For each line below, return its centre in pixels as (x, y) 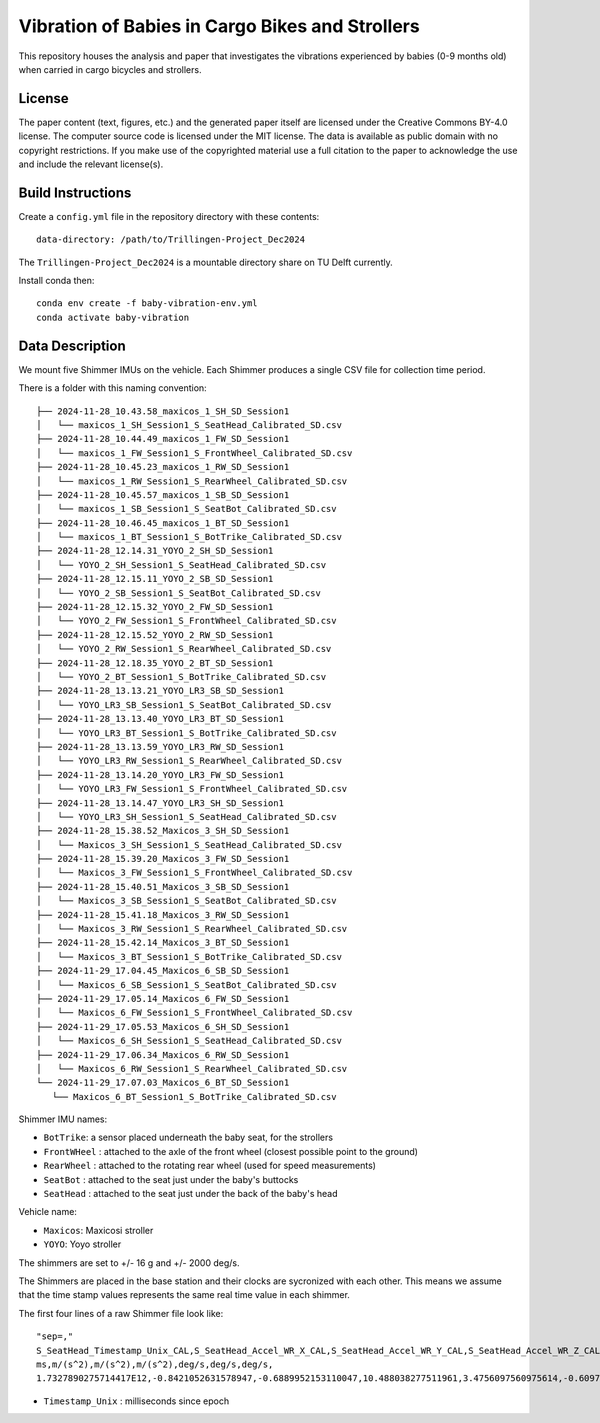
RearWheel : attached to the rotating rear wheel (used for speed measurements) (210, 1166)
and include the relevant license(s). (91, 164)
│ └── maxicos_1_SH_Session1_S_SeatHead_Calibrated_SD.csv (189, 424)
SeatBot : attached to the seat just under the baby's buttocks (171, 1179)
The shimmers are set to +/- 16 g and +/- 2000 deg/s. (129, 1262)
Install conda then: (56, 281)
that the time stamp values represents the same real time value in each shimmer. (184, 1295)
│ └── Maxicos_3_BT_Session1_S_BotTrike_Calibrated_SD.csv (189, 956)
